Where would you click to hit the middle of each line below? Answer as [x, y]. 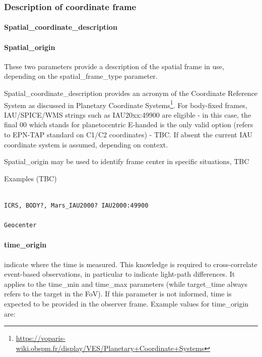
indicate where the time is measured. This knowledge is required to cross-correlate [131, 264]
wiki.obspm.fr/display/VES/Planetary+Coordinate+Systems [110, 348]
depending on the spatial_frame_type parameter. [81, 76]
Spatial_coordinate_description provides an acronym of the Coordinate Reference [131, 93]
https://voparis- [41, 338]
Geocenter [20, 225]
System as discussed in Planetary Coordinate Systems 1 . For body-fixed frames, [126, 104]
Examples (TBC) [30, 178]
